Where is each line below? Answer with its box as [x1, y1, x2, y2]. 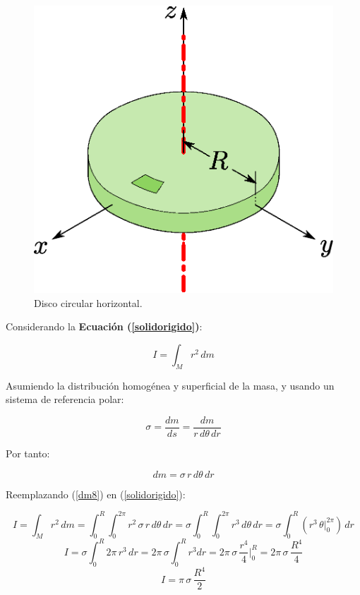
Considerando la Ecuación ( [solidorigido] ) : [6, 319, 203, 334]
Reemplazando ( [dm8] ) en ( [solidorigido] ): [6, 486, 186, 501]
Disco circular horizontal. [34, 295, 143, 310]
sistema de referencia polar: [6, 392, 124, 407]
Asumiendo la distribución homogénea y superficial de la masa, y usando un [6, 378, 335, 392]
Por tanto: [6, 445, 50, 460]
